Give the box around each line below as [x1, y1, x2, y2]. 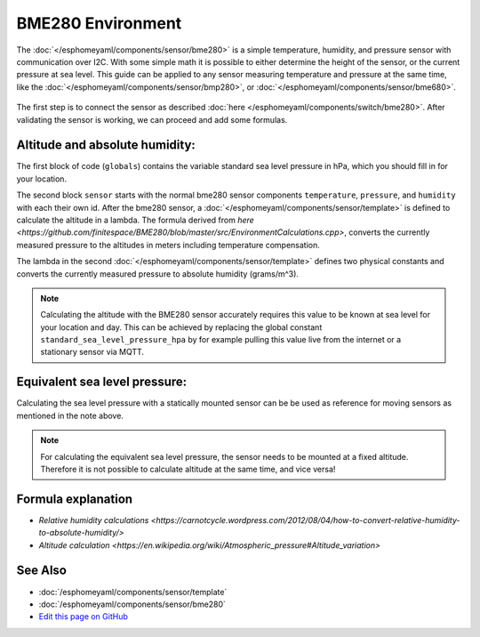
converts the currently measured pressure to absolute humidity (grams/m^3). [16, 268, 300, 279]
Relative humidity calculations [38, 514, 149, 525]
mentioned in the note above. [16, 410, 124, 421]
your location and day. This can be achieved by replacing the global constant [40, 321, 323, 333]
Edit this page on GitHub [38, 611, 129, 622]
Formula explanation [16, 491, 133, 506]
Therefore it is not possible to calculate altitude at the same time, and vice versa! [40, 464, 336, 474]
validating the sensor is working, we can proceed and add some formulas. [16, 114, 288, 125]
